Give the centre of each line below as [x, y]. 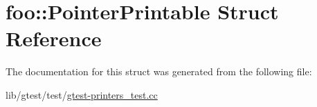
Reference [54, 38]
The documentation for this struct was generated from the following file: [159, 71]
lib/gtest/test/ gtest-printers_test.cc [82, 94]
